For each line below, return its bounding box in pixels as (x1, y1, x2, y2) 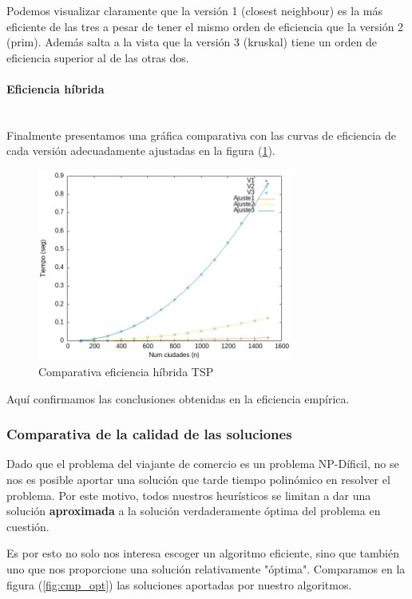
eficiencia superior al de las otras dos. (6, 49, 189, 65)
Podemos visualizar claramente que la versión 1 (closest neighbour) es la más (6, 2, 383, 18)
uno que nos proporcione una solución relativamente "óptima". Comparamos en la (6, 561, 406, 577)
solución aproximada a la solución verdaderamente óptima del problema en (6, 502, 381, 519)
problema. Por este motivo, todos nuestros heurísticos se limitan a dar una (6, 486, 371, 503)
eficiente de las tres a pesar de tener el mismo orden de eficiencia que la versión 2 (6, 18, 404, 34)
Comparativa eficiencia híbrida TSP (38, 363, 214, 380)
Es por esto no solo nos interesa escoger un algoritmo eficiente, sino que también (6, 545, 399, 561)
